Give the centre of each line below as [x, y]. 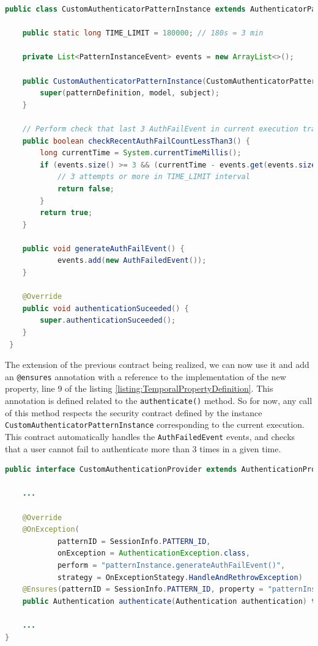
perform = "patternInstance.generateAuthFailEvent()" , [171, 565]
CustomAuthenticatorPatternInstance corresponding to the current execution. [155, 424]
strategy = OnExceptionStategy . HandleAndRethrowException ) [180, 577]
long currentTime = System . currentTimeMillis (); [141, 153]
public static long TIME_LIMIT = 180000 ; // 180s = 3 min [143, 33]
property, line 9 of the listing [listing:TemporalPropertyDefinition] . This [139, 388]
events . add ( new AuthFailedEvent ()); [132, 261]
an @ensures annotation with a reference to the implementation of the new [146, 376]
